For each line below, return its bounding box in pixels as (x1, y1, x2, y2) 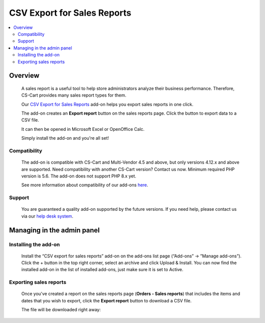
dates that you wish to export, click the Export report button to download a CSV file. (21, 298, 192, 303)
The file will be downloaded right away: (21, 307, 101, 313)
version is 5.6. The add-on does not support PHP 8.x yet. (21, 173, 136, 179)
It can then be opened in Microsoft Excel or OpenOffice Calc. (21, 126, 145, 132)
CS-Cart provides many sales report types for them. (21, 92, 127, 98)
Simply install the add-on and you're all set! (21, 135, 109, 141)
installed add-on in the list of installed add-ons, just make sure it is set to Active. (21, 267, 184, 273)
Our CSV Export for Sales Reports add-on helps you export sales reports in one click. (21, 101, 194, 107)
